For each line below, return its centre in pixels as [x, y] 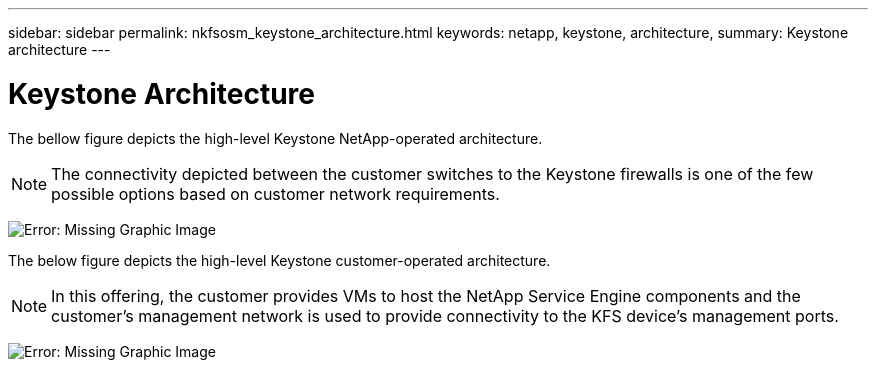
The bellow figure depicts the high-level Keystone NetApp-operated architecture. [275, 138]
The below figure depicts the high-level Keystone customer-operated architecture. [279, 260]
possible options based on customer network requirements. [275, 193]
